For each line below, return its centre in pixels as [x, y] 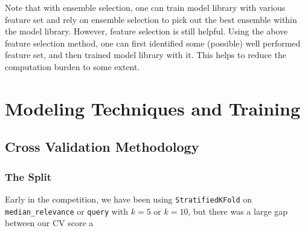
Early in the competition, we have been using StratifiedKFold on [129, 199]
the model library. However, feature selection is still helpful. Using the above [146, 31]
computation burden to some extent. [72, 66]
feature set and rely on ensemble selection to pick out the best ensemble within [151, 19]
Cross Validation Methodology [102, 147]
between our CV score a [49, 223]
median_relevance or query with [67, 211]
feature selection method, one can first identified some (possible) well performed [153, 43]
